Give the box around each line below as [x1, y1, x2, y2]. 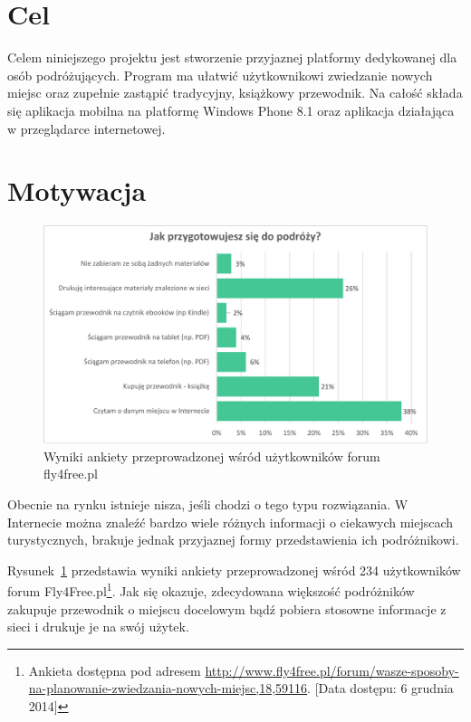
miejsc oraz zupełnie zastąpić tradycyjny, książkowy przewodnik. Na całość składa [7, 83, 463, 102]
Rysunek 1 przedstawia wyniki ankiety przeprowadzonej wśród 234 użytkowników [7, 560, 461, 579]
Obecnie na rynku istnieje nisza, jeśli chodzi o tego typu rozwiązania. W [7, 494, 409, 513]
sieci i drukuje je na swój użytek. [7, 617, 189, 636]
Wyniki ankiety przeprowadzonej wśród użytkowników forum [43, 446, 380, 465]
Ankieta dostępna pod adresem [28, 660, 201, 679]
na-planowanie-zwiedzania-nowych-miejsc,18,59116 [28, 679, 308, 698]
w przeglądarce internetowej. [7, 119, 166, 138]
